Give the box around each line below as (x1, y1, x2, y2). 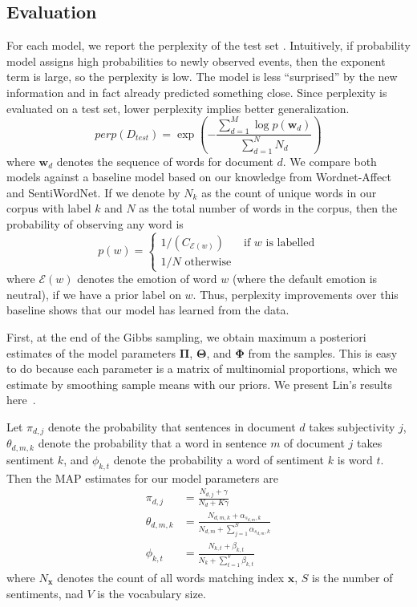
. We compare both (282, 152, 377, 169)
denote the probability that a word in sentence (38, 435, 267, 451)
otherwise (184, 256, 232, 268)
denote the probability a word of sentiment (113, 451, 325, 467)
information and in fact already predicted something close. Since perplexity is (6, 83, 387, 100)
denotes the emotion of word (77, 270, 217, 287)
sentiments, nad (6, 585, 83, 601)
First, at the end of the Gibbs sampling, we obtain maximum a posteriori (6, 329, 366, 346)
